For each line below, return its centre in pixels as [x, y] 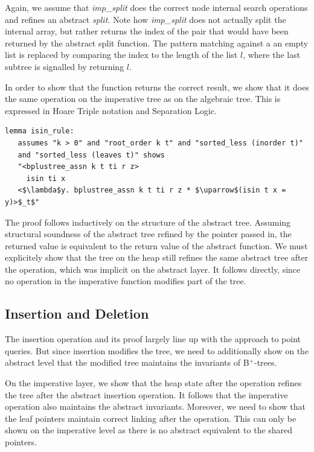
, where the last [272, 55]
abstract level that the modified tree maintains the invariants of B [127, 362]
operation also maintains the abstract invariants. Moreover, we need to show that [155, 406]
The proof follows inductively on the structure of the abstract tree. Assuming [148, 222]
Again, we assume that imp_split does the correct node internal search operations [156, 7]
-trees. [266, 362]
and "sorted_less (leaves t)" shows [91, 155]
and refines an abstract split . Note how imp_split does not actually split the [146, 19]
